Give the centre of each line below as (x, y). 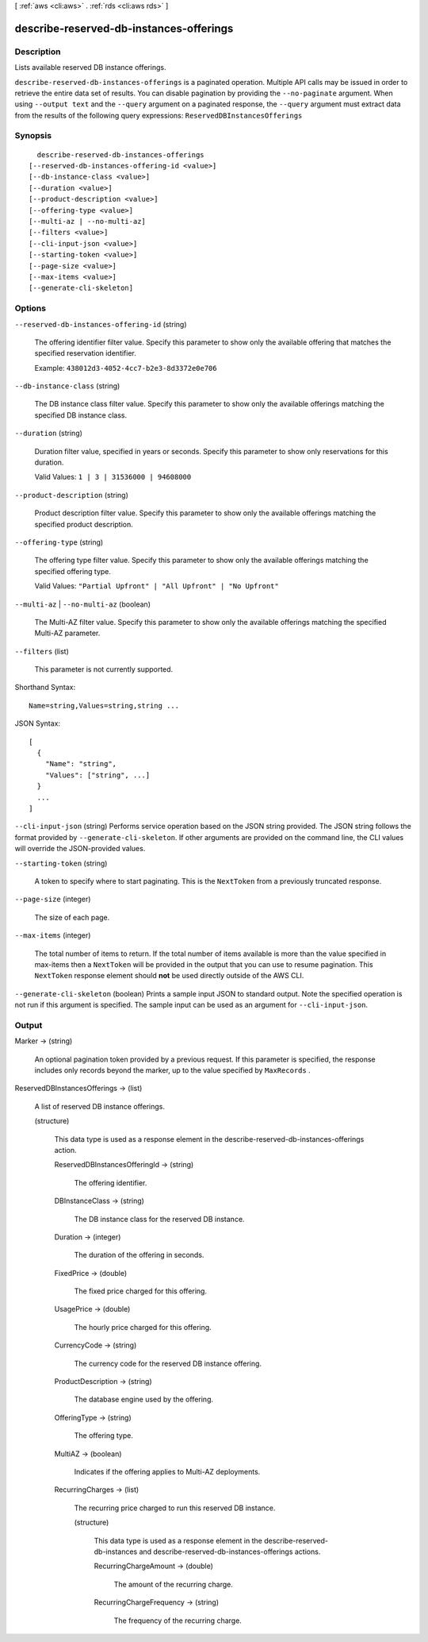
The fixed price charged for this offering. (141, 1291)
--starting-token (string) (61, 863)
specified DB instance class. (80, 415)
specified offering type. (73, 571)
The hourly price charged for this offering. (143, 1327)
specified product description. (84, 524)
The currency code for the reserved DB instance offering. (168, 1363)
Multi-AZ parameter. (67, 633)
